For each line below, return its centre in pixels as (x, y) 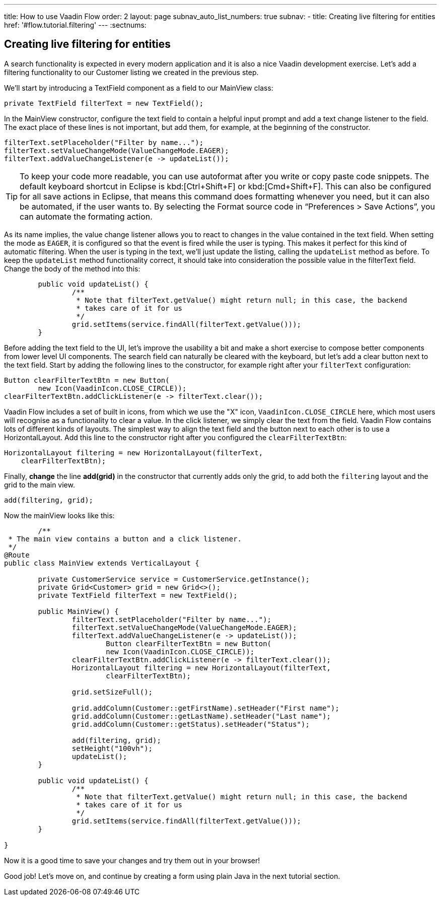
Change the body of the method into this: (72, 268)
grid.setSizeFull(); (112, 692)
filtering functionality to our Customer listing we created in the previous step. (131, 72)
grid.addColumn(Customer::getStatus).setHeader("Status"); (191, 724)
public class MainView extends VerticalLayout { (102, 563)
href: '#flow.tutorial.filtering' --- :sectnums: (75, 25)
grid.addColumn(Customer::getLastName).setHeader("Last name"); (201, 716)
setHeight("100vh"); (112, 748)
